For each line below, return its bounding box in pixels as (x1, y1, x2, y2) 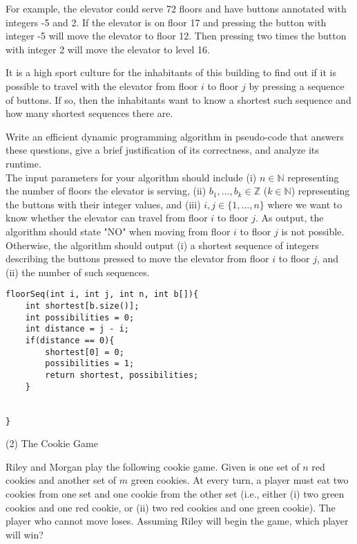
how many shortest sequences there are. (6, 106, 173, 120)
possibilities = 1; (45, 359, 135, 369)
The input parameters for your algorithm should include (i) (6, 170, 257, 184)
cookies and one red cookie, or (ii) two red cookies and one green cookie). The (6, 500, 336, 514)
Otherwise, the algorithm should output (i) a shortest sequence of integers (6, 237, 319, 252)
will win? (6, 527, 44, 541)
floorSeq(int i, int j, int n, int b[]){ (6, 289, 199, 300)
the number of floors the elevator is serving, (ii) (6, 183, 206, 198)
